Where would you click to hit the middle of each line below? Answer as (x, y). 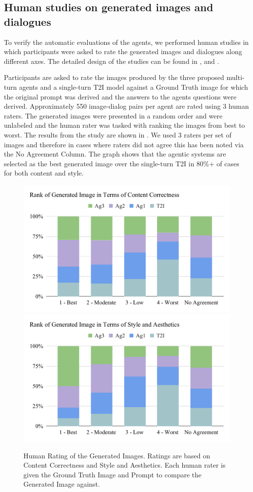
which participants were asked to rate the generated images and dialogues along (123, 51)
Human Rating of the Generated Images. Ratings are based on (117, 455)
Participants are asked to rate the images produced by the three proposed (114, 77)
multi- (235, 77)
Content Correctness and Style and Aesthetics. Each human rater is (125, 465)
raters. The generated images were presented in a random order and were (113, 115)
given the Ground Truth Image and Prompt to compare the (113, 474)
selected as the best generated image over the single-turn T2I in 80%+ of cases (122, 163)
